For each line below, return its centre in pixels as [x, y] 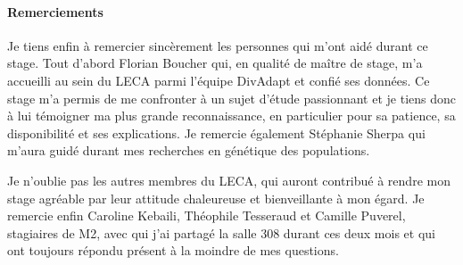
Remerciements [55, 11]
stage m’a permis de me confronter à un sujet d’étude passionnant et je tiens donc [231, 98]
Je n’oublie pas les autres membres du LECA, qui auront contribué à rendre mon [229, 180]
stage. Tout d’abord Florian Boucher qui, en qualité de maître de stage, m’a [215, 63]
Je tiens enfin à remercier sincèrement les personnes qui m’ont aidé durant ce [218, 45]
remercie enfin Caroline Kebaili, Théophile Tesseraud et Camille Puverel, [207, 215]
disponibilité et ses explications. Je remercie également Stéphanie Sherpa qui [216, 132]
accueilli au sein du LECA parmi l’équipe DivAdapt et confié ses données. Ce [219, 80]
